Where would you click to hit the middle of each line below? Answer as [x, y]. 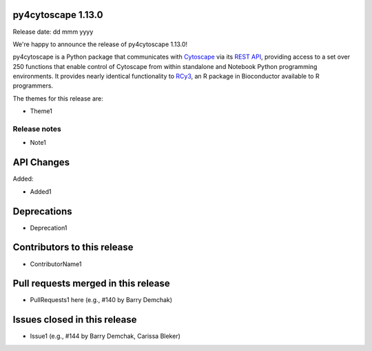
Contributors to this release [73, 247]
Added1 [41, 191]
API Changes [41, 162]
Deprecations [42, 211]
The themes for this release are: [58, 98]
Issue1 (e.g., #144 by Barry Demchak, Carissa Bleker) [105, 336]
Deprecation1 [49, 228]
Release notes [37, 129]
